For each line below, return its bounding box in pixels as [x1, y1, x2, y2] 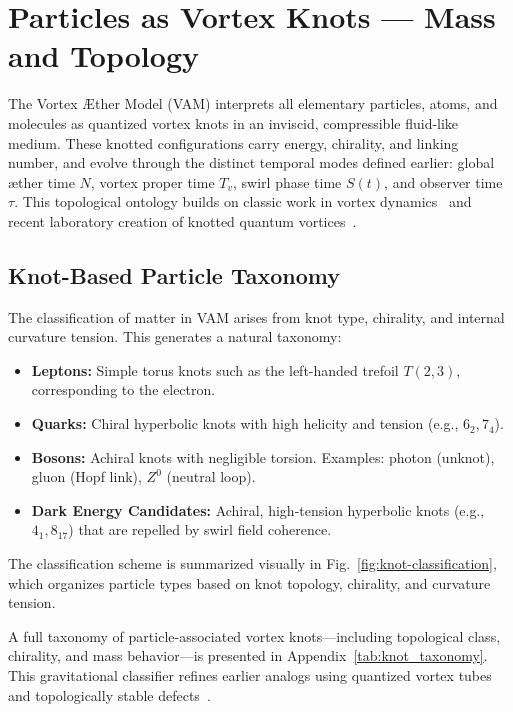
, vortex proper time [90, 171, 215, 192]
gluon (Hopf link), [31, 466, 142, 487]
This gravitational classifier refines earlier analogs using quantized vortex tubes [8, 664, 492, 685]
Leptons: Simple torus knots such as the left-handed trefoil [31, 359, 399, 380]
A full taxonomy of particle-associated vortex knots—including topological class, [8, 625, 501, 646]
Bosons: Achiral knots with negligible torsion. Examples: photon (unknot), [31, 446, 495, 467]
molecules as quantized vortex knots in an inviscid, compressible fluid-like [8, 112, 459, 133]
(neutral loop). [166, 466, 256, 487]
